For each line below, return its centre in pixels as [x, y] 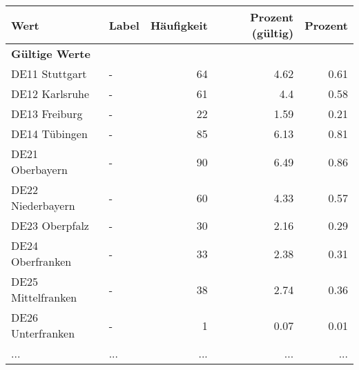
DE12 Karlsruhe [50, 94]
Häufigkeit [179, 25]
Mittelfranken [44, 297]
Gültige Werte [51, 53]
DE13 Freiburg [47, 114]
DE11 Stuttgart [49, 74]
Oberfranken [41, 261]
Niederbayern [43, 205]
